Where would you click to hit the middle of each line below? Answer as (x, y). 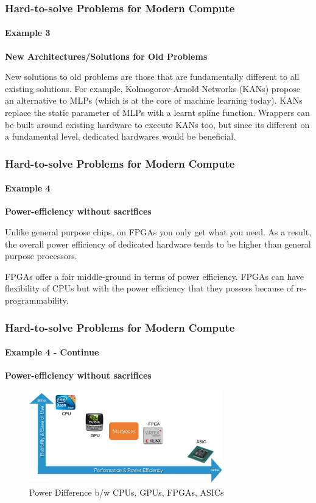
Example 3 (28, 33)
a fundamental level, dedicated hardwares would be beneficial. (120, 136)
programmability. (37, 300)
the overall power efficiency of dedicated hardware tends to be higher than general (158, 244)
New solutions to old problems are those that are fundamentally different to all (152, 77)
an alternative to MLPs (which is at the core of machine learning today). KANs (154, 100)
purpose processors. (41, 256)
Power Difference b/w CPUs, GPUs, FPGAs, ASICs (127, 492)
